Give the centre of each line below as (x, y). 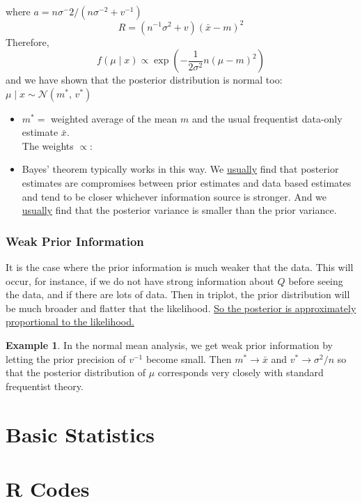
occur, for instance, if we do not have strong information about (140, 280)
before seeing (316, 280)
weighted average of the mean (114, 118)
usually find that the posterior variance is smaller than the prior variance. (179, 210)
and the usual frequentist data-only (267, 118)
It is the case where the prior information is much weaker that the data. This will (180, 267)
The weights (48, 145)
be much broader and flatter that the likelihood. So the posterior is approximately (181, 308)
